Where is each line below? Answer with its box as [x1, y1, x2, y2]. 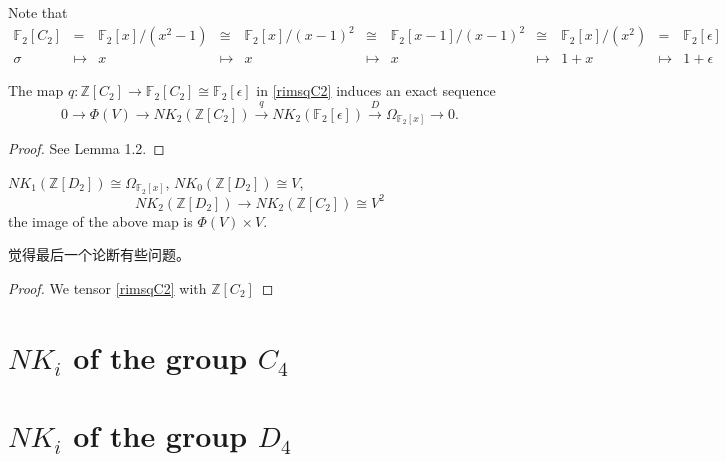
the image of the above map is [8, 210, 193, 231]
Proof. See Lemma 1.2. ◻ [8, 138, 165, 159]
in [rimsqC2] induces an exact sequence [256, 80, 496, 101]
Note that [8, 2, 68, 22]
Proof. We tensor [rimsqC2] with [8, 277, 207, 298]
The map [8, 80, 64, 101]
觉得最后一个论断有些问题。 [8, 244, 190, 265]
